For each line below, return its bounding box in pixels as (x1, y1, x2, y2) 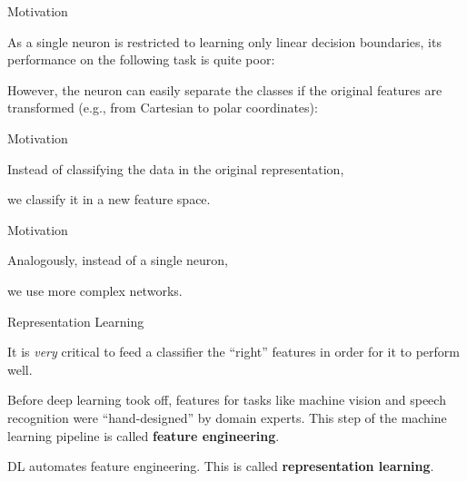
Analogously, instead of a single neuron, (7, 250, 228, 270)
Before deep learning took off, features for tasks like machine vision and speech (7, 390, 446, 409)
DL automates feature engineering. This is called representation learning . (7, 456, 434, 476)
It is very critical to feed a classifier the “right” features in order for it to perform (7, 342, 460, 361)
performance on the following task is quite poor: (7, 50, 275, 69)
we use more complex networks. (7, 280, 183, 299)
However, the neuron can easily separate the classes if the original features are (7, 80, 442, 99)
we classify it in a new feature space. (7, 190, 211, 209)
